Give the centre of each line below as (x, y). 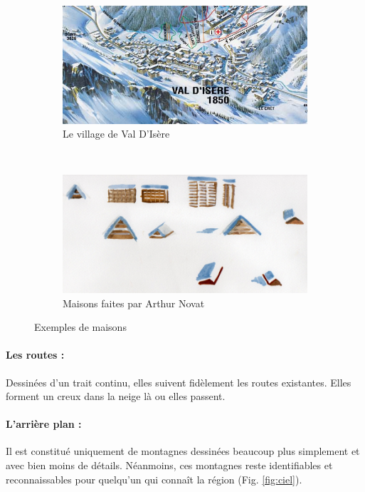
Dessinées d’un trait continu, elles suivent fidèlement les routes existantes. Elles (179, 382)
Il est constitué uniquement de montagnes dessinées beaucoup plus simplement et (183, 451)
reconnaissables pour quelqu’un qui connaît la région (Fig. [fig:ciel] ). (154, 479)
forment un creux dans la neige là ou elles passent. (116, 396)
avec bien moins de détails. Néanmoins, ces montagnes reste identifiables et (169, 465)
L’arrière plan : (44, 424)
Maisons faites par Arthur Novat (134, 303)
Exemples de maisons (80, 327)
